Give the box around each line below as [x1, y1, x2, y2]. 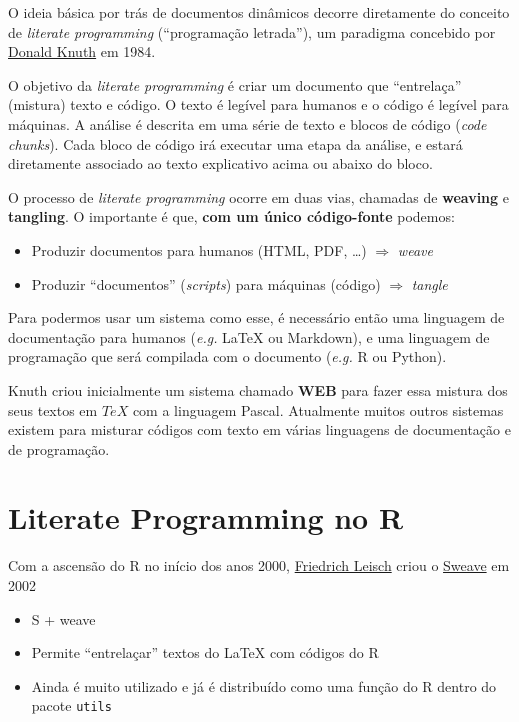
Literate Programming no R [8, 497, 404, 538]
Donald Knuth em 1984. [8, 41, 156, 62]
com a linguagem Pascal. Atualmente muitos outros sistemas [132, 399, 504, 420]
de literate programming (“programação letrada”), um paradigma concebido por [8, 21, 496, 42]
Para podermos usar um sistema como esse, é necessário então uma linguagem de [8, 307, 505, 328]
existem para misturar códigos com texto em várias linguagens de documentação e [8, 419, 511, 440]
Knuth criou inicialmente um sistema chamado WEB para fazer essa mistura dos [8, 379, 508, 400]
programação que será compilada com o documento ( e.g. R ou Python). [8, 346, 447, 367]
